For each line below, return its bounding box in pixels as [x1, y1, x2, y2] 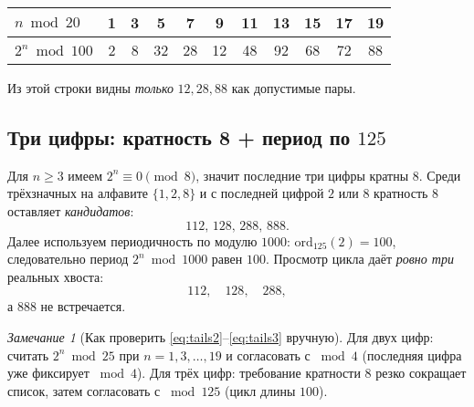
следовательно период [7, 249, 129, 268]
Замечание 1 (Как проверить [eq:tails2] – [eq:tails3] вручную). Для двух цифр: [7, 327, 434, 346]
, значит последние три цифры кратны [195, 165, 409, 184]
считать [7, 345, 49, 364]
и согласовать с [226, 345, 311, 364]
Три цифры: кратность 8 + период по [7, 122, 351, 151]
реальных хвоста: [7, 266, 104, 286]
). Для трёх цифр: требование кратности [136, 363, 361, 382]
